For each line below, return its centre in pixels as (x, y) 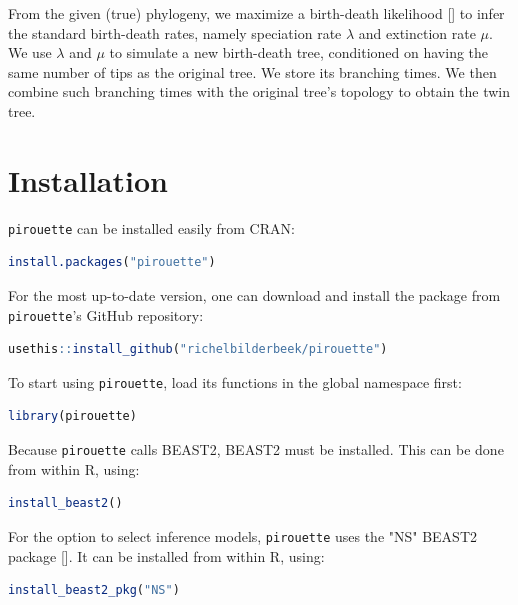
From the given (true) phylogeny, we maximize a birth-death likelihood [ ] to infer (256, 13)
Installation (88, 179)
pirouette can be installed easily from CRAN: (151, 227)
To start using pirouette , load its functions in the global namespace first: (235, 381)
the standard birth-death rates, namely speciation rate (175, 32)
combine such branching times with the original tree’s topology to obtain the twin (259, 91)
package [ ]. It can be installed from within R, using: (166, 555)
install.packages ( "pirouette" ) (112, 262)
